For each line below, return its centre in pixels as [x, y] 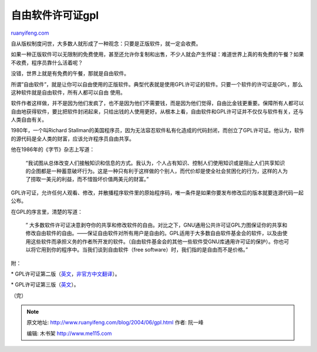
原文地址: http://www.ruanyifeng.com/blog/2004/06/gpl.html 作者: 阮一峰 [115, 323]
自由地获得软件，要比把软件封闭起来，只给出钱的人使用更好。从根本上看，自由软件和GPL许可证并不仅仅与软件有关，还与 [157, 111]
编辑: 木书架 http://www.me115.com [69, 333]
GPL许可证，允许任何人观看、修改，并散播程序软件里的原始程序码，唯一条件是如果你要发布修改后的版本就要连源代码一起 [157, 192]
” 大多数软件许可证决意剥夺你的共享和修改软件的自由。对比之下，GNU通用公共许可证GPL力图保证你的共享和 [156, 225]
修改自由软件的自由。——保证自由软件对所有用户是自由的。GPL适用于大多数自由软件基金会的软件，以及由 [154, 233]
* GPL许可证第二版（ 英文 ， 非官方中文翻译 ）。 [65, 274]
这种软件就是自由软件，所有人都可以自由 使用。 [68, 92]
